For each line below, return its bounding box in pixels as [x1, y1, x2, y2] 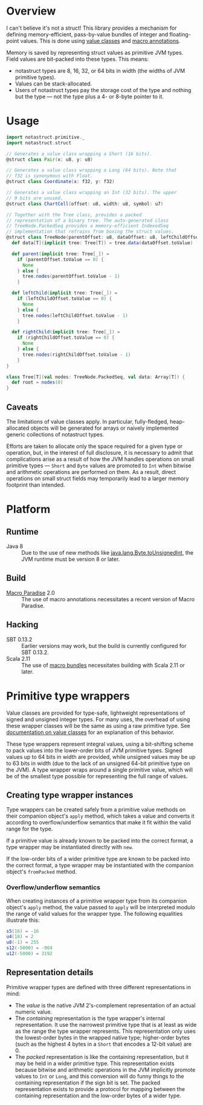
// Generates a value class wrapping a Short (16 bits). [6, 150, 153, 157]
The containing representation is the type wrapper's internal [14, 1014, 165, 1022]
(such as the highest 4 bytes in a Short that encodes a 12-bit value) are [14, 1040, 192, 1047]
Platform [6, 502, 51, 516]
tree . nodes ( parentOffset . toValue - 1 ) [22, 273, 120, 279]
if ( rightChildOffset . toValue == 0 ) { [17, 335, 115, 341]
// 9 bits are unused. [6, 195, 63, 201]
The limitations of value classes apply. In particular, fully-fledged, [6, 418, 169, 425]
